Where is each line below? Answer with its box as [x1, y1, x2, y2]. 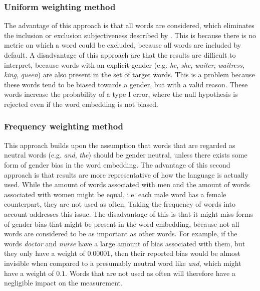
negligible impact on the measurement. [4, 277, 123, 288]
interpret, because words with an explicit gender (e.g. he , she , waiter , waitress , [4, 59, 244, 70]
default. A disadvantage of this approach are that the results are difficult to [4, 50, 236, 60]
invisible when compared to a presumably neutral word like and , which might [4, 257, 241, 268]
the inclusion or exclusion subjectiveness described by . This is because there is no [4, 30, 256, 40]
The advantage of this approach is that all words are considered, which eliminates [4, 20, 254, 31]
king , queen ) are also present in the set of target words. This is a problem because [4, 69, 255, 80]
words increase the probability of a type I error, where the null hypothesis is [4, 89, 238, 99]
